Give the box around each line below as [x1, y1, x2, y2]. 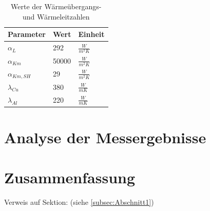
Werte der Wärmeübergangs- [11, 1, 102, 11]
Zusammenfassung [4, 167, 136, 188]
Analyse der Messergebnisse [4, 127, 206, 148]
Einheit [78, 29, 105, 40]
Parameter [8, 29, 46, 40]
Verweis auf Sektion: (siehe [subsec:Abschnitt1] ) [4, 197, 154, 207]
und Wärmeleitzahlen [22, 11, 90, 22]
